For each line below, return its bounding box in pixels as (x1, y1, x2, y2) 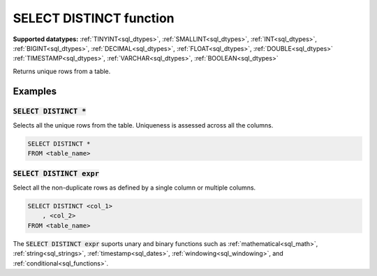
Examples (13, 85, 57, 97)
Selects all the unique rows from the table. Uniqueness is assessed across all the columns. (13, 121, 274, 129)
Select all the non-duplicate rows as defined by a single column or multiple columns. (13, 183, 256, 192)
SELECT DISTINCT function (13, 10, 175, 26)
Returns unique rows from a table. (13, 67, 111, 75)
